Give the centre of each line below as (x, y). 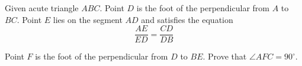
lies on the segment (88, 19)
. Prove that (225, 56)
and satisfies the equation (187, 19)
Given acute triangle (42, 8)
